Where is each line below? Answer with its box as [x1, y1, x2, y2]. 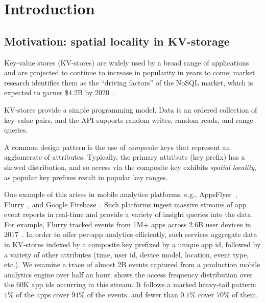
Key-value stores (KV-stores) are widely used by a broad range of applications [4, 57, 249, 68]
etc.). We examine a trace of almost [4, 259, 115, 270]
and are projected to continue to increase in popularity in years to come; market [4, 67, 255, 78]
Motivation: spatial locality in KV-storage [4, 33, 230, 49]
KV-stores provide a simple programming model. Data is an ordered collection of [4, 104, 257, 115]
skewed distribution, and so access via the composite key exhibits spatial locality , [4, 161, 256, 172]
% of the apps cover [8, 289, 69, 300]
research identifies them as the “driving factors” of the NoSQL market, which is [4, 77, 253, 88]
